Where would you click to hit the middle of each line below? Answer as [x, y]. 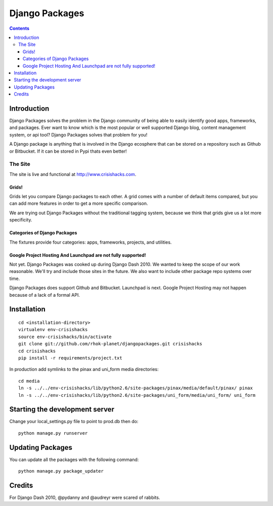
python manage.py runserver [53, 433]
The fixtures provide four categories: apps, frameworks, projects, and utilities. [90, 242]
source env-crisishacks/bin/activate [65, 337]
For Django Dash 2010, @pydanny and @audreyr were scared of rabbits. [85, 497]
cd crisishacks [37, 351]
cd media [29, 381]
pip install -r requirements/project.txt [70, 358]
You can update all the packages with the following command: [74, 459]
